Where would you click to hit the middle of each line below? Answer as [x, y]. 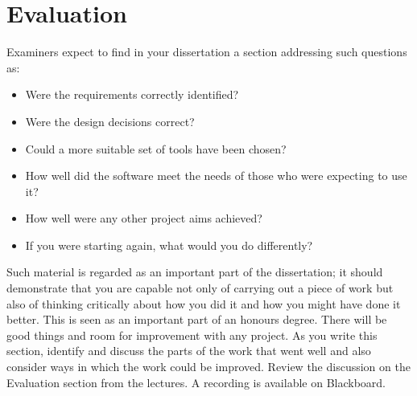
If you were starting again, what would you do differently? [169, 245]
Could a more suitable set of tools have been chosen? [156, 148]
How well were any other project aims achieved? [144, 218]
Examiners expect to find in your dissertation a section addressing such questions [207, 52]
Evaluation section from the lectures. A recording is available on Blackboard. [196, 382]
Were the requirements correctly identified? [132, 94]
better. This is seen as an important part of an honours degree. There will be [197, 319]
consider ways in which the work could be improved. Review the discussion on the [208, 367]
